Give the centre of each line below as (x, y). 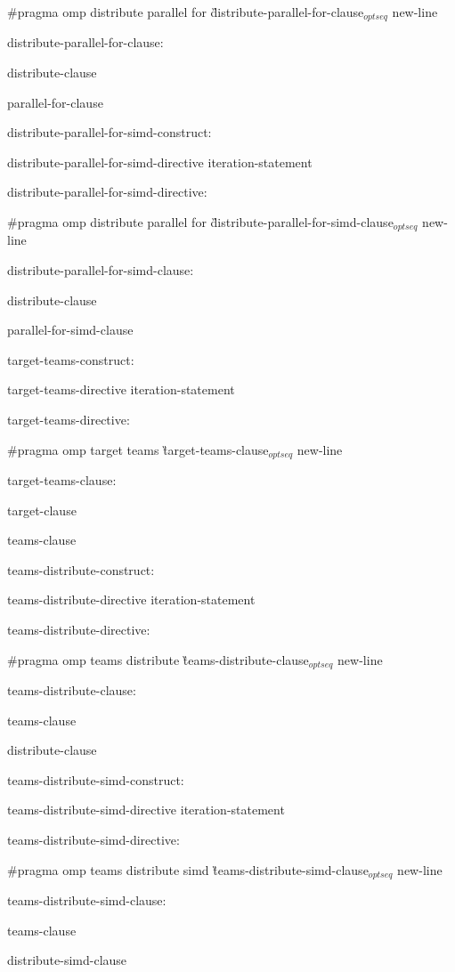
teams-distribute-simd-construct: (96, 779)
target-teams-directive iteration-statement (121, 389)
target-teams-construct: (71, 359)
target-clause (42, 510)
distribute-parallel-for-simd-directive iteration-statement (160, 162)
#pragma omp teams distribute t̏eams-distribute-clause (158, 659)
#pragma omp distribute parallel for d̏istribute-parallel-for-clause (186, 12)
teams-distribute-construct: (81, 569)
